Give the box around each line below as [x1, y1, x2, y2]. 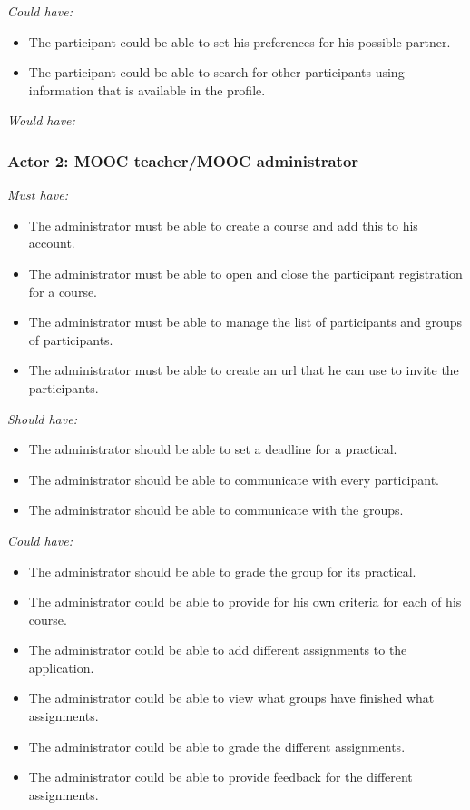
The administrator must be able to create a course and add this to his [28, 215, 418, 234]
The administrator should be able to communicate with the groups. [28, 500, 404, 519]
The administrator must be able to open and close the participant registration [28, 263, 463, 282]
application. [28, 657, 94, 677]
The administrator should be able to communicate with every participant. [28, 469, 440, 489]
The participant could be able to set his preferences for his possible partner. [28, 32, 451, 51]
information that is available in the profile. [28, 80, 266, 99]
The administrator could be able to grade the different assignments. [28, 736, 406, 756]
